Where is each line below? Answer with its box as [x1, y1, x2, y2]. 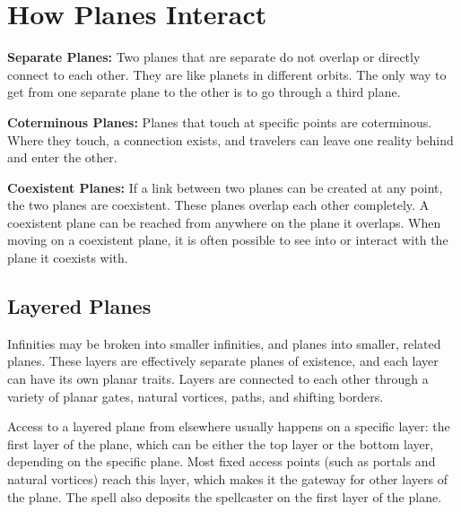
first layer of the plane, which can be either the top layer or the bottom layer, [7, 434, 434, 453]
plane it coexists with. [7, 248, 128, 267]
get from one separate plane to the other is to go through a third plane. [7, 82, 401, 101]
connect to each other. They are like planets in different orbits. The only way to [7, 65, 447, 83]
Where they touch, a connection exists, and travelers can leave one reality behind [7, 130, 454, 149]
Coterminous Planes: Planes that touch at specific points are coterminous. [7, 112, 432, 131]
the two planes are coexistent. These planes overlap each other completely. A [7, 195, 430, 214]
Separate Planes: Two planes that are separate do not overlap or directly [7, 48, 421, 66]
